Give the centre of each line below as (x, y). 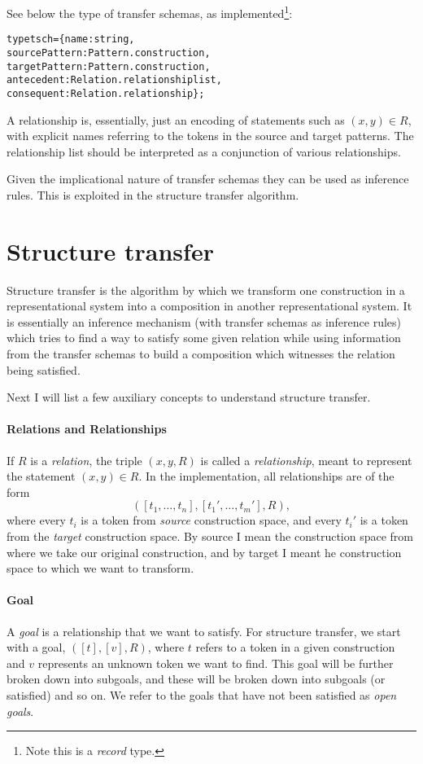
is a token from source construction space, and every (211, 520)
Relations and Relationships (87, 429)
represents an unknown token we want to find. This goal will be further (216, 663)
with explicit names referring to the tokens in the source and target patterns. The (210, 136)
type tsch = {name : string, (71, 40)
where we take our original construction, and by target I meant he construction (204, 552)
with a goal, (36, 647)
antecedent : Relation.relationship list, (114, 80)
